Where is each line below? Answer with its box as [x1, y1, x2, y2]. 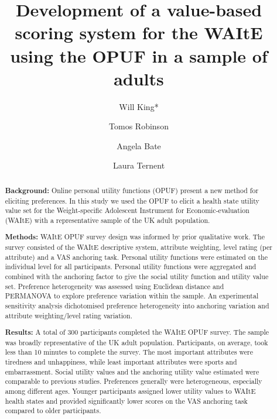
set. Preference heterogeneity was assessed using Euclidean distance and [5, 281, 224, 291]
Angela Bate [117, 139, 161, 152]
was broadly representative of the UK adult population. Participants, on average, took [5, 337, 268, 347]
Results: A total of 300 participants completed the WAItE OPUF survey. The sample [5, 327, 269, 338]
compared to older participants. [5, 406, 101, 415]
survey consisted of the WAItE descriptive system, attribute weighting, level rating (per [5, 242, 272, 252]
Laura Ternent [112, 159, 165, 171]
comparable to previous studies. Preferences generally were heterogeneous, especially [5, 376, 262, 386]
